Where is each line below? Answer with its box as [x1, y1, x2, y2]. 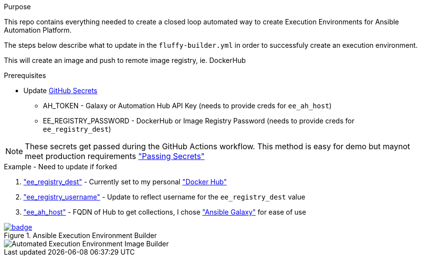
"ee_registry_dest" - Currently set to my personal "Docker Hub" [23, 178, 227, 186]
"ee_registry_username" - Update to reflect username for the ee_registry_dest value [23, 193, 306, 201]
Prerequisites [4, 71, 46, 80]
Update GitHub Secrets [23, 86, 97, 95]
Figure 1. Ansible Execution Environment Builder [4, 231, 157, 240]
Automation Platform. [4, 26, 72, 34]
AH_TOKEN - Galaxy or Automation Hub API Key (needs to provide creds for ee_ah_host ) [43, 101, 332, 110]
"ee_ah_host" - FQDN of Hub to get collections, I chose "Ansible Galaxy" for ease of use [23, 208, 306, 216]
